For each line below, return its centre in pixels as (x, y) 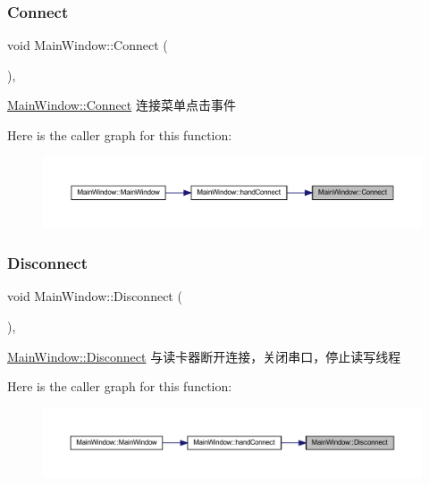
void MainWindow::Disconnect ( (95, 296)
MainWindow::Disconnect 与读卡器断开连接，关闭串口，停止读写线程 (204, 356)
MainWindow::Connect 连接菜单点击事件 (122, 105)
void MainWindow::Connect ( (88, 45)
